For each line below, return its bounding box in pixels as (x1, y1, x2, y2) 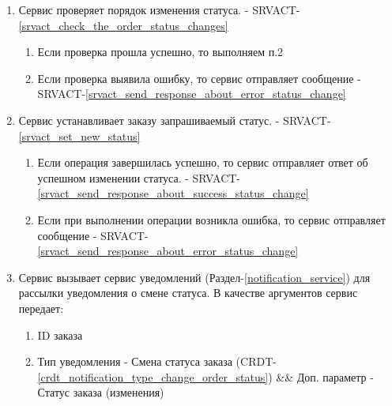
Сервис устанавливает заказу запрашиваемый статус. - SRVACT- (18, 111, 331, 128)
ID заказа (37, 326, 83, 343)
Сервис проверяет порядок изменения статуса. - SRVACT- (18, 2, 300, 17)
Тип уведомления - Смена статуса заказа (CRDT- (37, 353, 277, 370)
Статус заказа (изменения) (37, 384, 164, 400)
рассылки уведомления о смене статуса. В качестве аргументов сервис (18, 284, 358, 301)
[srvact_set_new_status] (18, 127, 141, 144)
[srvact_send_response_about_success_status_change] (37, 185, 309, 201)
